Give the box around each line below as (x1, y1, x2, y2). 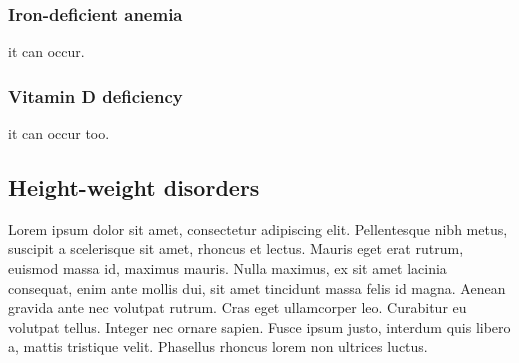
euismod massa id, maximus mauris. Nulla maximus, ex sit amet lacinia (8, 258, 447, 279)
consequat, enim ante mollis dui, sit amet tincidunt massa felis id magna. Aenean (8, 277, 506, 298)
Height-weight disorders (8, 172, 260, 203)
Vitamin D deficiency (8, 83, 183, 108)
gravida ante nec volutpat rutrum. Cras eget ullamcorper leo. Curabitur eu (8, 297, 467, 318)
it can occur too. (8, 123, 110, 144)
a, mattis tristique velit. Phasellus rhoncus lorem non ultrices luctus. (8, 336, 428, 357)
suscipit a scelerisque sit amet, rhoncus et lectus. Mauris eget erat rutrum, (8, 238, 464, 259)
